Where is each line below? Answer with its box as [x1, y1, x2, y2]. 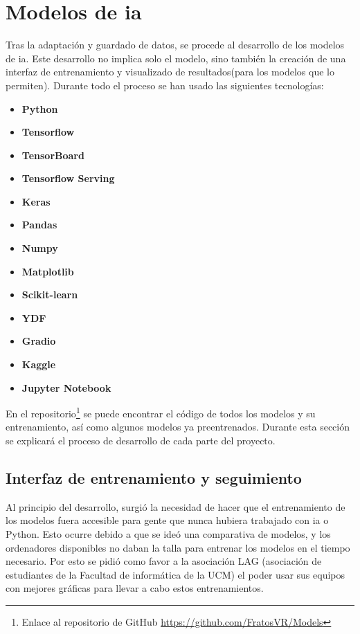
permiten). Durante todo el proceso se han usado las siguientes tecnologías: [6, 78, 324, 92]
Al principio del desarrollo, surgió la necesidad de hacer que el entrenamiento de [6, 499, 345, 514]
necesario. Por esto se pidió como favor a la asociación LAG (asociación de [6, 554, 322, 568]
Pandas [21, 217, 57, 232]
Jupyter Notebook [21, 380, 111, 395]
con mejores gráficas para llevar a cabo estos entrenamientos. [6, 581, 264, 595]
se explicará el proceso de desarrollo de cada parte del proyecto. [6, 433, 276, 448]
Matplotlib [21, 264, 74, 278]
